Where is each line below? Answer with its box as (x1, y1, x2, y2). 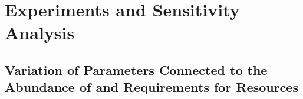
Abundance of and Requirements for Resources (5, 78, 298, 96)
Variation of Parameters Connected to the (5, 60, 268, 78)
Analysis (5, 21, 75, 45)
